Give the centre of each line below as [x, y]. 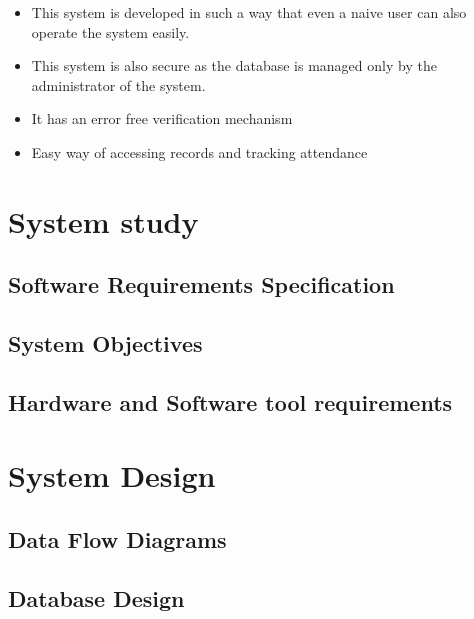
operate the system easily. [110, 31]
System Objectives [105, 343]
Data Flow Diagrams [117, 539]
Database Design [96, 597]
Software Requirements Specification [201, 284]
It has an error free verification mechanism [162, 118]
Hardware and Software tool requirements [230, 401]
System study [103, 220]
